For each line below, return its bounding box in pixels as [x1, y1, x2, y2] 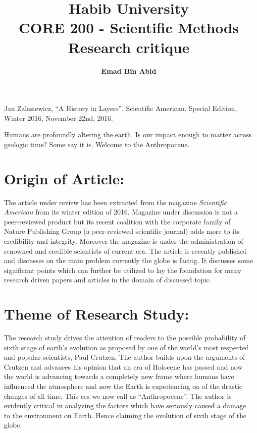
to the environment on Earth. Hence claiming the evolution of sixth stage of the [4, 410, 247, 420]
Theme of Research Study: [4, 304, 189, 324]
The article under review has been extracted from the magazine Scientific [4, 197, 227, 207]
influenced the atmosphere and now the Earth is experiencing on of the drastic [4, 381, 243, 391]
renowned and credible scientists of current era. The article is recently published [4, 245, 247, 256]
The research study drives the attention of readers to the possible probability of [4, 332, 246, 343]
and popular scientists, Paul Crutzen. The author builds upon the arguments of [4, 352, 245, 362]
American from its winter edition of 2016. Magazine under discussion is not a [4, 207, 238, 217]
